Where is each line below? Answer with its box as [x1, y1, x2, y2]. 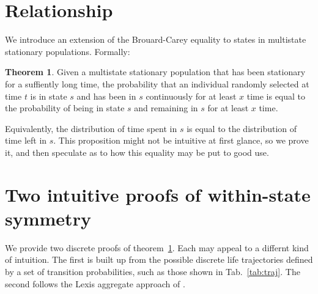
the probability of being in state [5, 101, 125, 114]
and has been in [76, 89, 136, 102]
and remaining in [134, 101, 198, 114]
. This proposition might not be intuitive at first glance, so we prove [53, 134, 309, 147]
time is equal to [246, 89, 306, 102]
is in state [30, 89, 67, 102]
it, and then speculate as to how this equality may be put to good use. [5, 145, 269, 158]
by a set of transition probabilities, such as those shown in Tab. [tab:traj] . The [5, 265, 300, 277]
